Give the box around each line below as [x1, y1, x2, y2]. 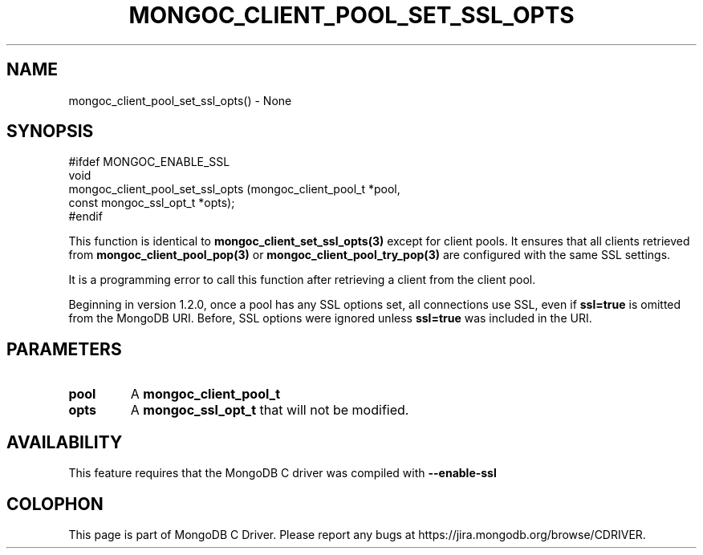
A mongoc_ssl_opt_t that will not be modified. [130, 402, 409, 419]
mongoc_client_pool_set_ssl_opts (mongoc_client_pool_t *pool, [68, 182, 400, 196]
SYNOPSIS [6, 121, 94, 142]
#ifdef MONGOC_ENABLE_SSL [68, 155, 230, 169]
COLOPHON [6, 493, 104, 514]
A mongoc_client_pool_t [130, 386, 281, 403]
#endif [68, 209, 103, 224]
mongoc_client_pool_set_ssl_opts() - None [68, 93, 292, 107]
